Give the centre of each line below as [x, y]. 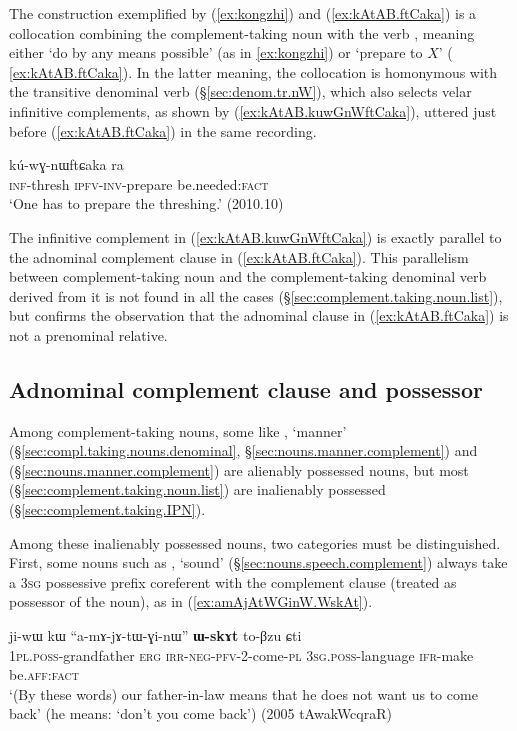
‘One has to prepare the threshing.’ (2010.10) [146, 203]
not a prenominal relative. [88, 334]
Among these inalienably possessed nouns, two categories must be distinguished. [255, 542]
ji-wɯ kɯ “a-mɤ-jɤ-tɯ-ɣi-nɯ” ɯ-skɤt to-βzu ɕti [155, 635]
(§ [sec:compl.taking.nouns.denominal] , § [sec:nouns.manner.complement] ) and [243, 450]
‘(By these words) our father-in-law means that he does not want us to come [243, 693]
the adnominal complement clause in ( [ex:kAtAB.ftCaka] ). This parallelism [239, 256]
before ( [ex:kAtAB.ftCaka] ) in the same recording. [163, 130]
